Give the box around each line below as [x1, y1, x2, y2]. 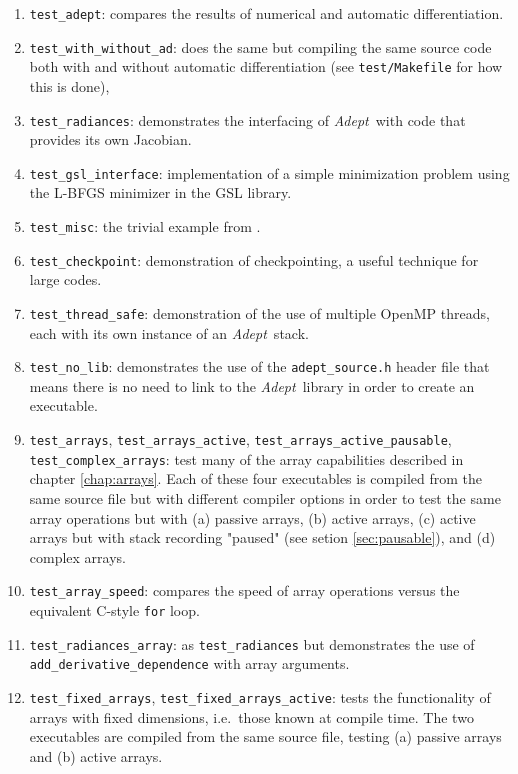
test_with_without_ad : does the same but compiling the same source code [29, 36, 492, 57]
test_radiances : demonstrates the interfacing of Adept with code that [29, 109, 466, 130]
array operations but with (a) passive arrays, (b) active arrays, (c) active [29, 507, 476, 528]
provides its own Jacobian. [29, 129, 192, 150]
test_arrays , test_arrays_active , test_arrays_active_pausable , [29, 429, 452, 450]
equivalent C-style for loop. [29, 600, 200, 620]
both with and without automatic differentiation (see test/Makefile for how [29, 56, 503, 77]
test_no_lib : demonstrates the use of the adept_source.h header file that [29, 356, 490, 377]
